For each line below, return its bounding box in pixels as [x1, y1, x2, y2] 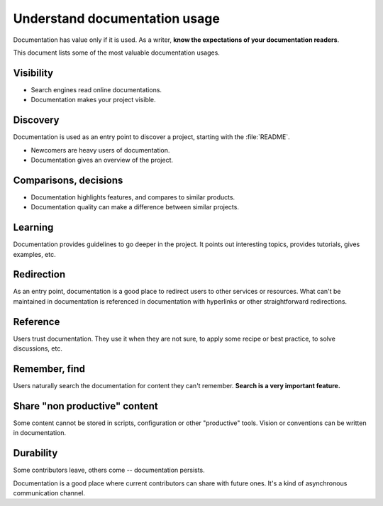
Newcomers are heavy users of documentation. [30, 145, 170, 154]
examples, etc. [13, 250, 56, 258]
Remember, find [13, 363, 85, 375]
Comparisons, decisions [13, 174, 123, 186]
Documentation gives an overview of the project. [30, 155, 174, 164]
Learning [13, 221, 54, 233]
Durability [13, 447, 58, 459]
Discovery [13, 114, 60, 126]
